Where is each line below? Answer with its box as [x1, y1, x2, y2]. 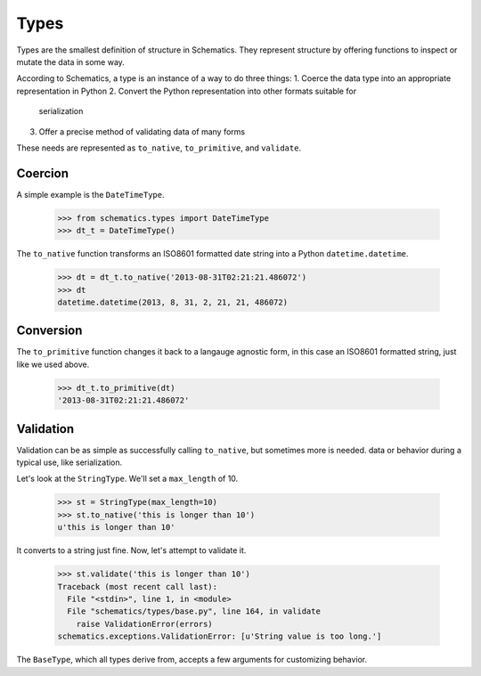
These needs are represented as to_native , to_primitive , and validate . [16, 143, 302, 153]
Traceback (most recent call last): [57, 582, 218, 591]
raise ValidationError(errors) [76, 619, 213, 629]
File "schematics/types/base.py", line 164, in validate [67, 607, 321, 616]
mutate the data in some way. [16, 56, 125, 67]
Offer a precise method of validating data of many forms [38, 126, 245, 137]
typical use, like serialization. [16, 457, 123, 468]
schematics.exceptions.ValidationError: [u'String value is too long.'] [57, 631, 382, 641]
